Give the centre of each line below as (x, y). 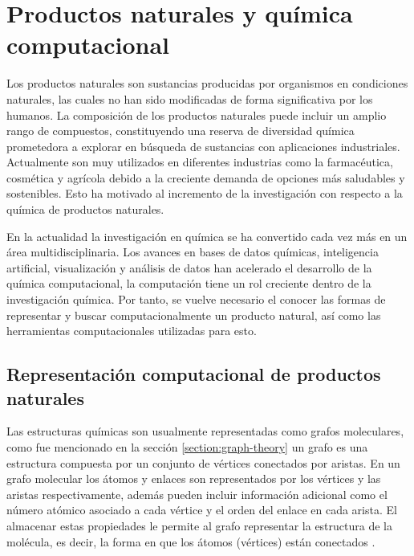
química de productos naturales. (85, 209)
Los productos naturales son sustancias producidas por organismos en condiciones (207, 83)
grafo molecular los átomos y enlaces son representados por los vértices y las (194, 478)
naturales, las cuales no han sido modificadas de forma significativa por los (190, 98)
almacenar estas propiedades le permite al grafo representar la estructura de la (199, 525)
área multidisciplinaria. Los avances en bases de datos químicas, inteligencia (193, 252)
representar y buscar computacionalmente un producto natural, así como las (194, 315)
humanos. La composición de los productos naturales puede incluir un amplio (197, 114)
